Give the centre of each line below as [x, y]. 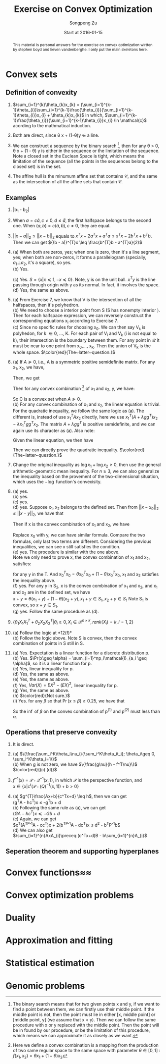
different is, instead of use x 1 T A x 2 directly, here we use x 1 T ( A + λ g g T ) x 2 [85, 417]
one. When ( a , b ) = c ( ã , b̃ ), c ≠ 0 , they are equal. [62, 225]
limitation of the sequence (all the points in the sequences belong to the [85, 161]
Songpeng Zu [83, 23]
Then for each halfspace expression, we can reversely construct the [82, 315]
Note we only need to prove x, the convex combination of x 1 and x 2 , [81, 558]
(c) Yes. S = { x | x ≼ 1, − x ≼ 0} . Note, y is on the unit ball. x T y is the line [84, 279]
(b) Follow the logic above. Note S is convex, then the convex [75, 638]
